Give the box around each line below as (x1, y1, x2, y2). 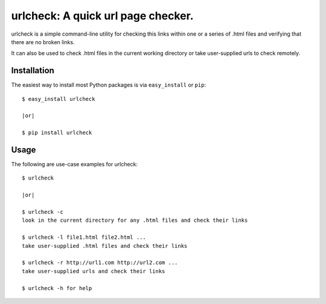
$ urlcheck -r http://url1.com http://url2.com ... (22, 259, 178, 266)
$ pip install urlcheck (22, 129, 92, 136)
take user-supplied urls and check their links (22, 268, 165, 274)
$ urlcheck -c (22, 209, 63, 216)
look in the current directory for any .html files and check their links (22, 217, 248, 224)
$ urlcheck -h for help (22, 285, 92, 291)
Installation (11, 65, 54, 76)
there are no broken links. (11, 38, 75, 45)
